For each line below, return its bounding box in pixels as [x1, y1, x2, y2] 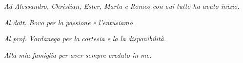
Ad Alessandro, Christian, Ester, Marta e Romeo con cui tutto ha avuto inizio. [4, 1, 240, 11]
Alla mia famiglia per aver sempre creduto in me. [4, 49, 152, 60]
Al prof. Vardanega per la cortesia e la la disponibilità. [4, 33, 166, 44]
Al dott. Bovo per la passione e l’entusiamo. [4, 17, 135, 27]
